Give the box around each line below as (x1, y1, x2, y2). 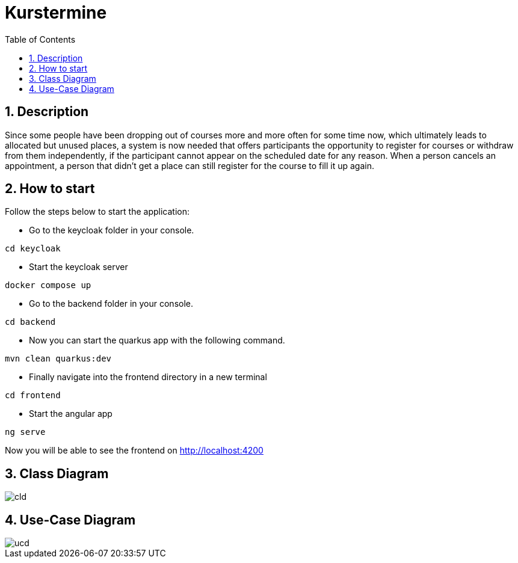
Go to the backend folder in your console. (29, 298, 193, 309)
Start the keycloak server (29, 262, 128, 272)
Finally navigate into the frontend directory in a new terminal (29, 372, 267, 383)
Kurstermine (5, 2, 107, 23)
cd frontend (5, 390, 61, 401)
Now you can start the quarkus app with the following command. (29, 335, 285, 346)
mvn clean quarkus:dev (5, 354, 112, 364)
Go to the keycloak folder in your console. (29, 225, 194, 236)
